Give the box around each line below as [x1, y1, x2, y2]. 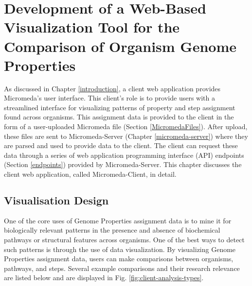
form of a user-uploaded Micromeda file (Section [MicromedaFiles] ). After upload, [4, 121, 248, 132]
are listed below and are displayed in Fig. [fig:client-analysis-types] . [4, 272, 204, 283]
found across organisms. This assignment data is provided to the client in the [4, 112, 234, 122]
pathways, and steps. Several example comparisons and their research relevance [4, 263, 240, 273]
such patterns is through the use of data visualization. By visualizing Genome [4, 244, 236, 254]
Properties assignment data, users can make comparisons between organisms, [4, 253, 234, 264]
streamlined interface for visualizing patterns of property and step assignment [4, 102, 235, 112]
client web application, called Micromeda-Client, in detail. [4, 169, 177, 179]
